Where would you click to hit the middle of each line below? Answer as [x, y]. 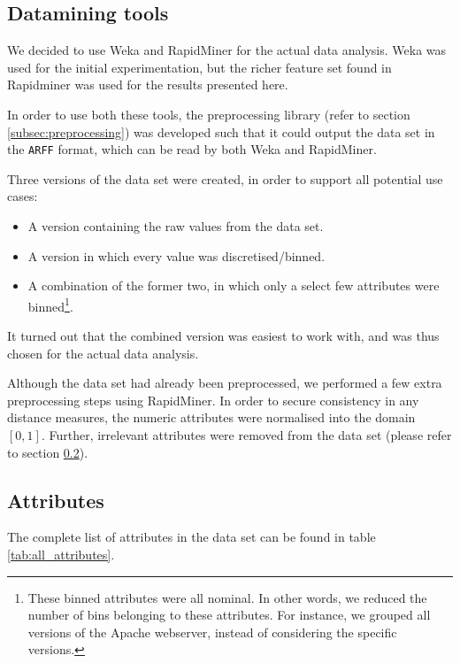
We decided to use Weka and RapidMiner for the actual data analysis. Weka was [227, 50]
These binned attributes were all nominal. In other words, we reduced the [227, 597]
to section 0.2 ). [48, 452]
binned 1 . [50, 305]
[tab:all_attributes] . [61, 554]
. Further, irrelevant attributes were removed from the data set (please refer [246, 435]
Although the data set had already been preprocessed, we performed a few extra [225, 383]
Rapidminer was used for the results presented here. [148, 85]
